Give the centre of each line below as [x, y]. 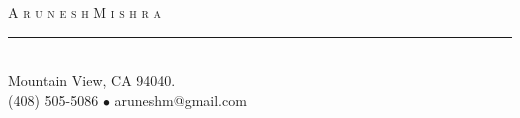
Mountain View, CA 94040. [92, 80]
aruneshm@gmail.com [180, 99]
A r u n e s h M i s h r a [85, 12]
